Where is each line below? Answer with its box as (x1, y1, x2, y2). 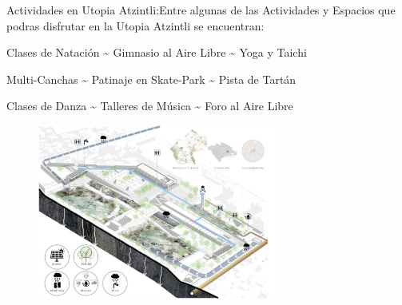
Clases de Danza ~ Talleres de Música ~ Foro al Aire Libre (6, 97, 293, 114)
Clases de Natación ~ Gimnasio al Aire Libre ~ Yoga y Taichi (6, 44, 307, 61)
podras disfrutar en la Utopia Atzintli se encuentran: (6, 17, 265, 34)
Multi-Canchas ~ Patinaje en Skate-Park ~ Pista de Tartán (6, 70, 297, 87)
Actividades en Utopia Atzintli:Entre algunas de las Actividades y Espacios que (6, 2, 396, 18)
